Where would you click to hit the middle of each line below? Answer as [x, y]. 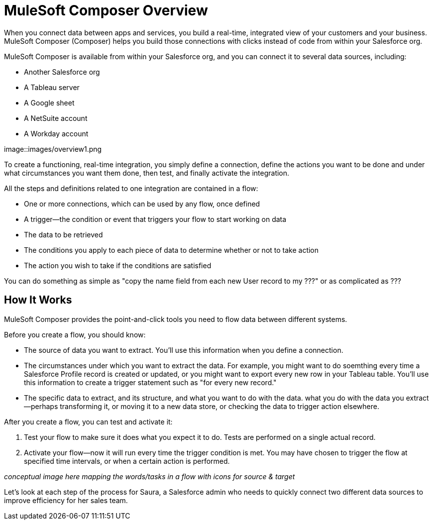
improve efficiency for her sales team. [66, 500]
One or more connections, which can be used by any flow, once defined [142, 204]
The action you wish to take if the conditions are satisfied [118, 265]
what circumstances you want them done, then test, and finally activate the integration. [147, 173]
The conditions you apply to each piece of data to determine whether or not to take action [171, 250]
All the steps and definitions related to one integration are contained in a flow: [131, 188]
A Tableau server [52, 87]
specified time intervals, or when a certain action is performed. [127, 461]
